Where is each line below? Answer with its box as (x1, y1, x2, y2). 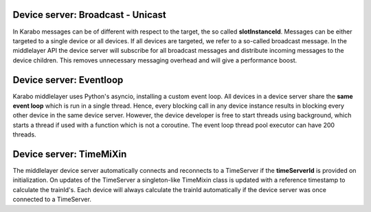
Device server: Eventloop (12, 74, 124, 86)
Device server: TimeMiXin (12, 148, 127, 160)
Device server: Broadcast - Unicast (12, 9, 166, 21)
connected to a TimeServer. (12, 196, 92, 204)
